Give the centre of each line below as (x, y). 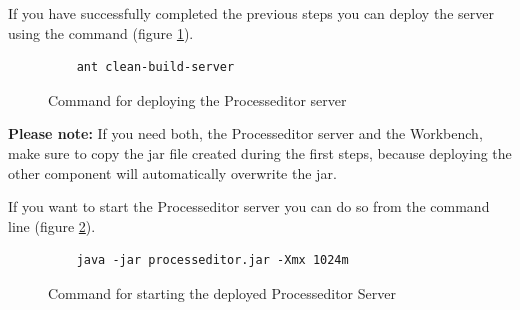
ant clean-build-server (155, 67)
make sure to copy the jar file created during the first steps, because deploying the (260, 152)
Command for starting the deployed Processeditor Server (222, 292)
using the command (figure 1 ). (101, 32)
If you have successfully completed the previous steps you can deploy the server (251, 13)
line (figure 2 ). (52, 225)
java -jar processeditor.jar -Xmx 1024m (212, 260)
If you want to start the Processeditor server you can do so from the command (249, 206)
